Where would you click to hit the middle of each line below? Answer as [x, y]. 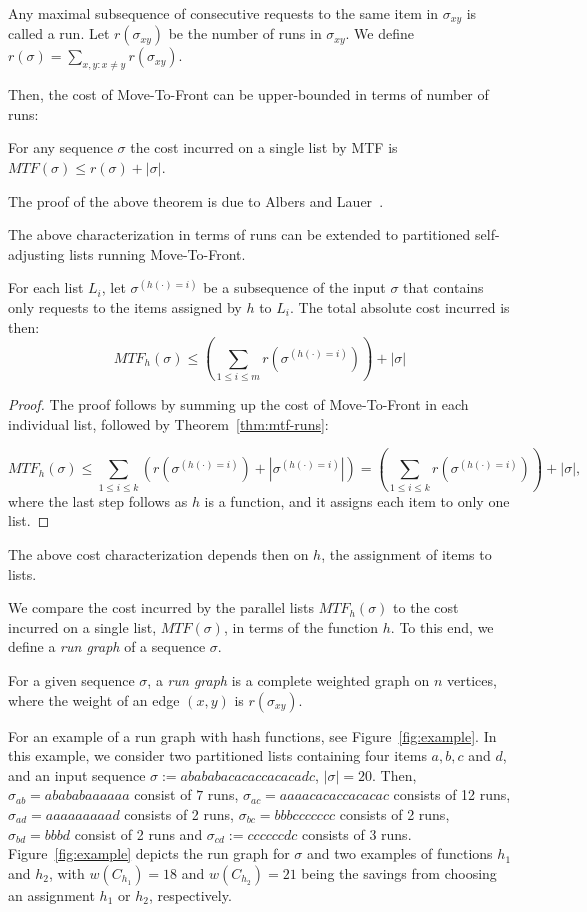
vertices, [472, 679]
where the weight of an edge [94, 699]
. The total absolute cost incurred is [399, 307]
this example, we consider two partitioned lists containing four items [217, 755]
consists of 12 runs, [452, 794]
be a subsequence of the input [294, 287]
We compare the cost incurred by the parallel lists [161, 607]
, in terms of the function [301, 626]
